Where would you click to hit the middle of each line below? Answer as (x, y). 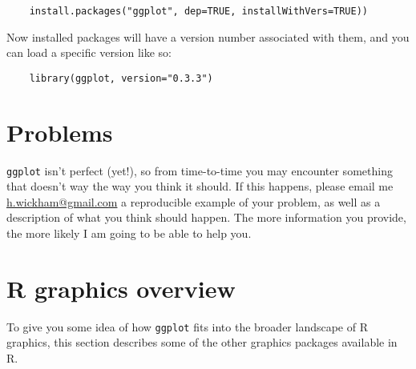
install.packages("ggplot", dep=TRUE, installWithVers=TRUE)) (199, 11)
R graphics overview (121, 288)
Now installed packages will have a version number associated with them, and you (208, 36)
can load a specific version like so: (89, 52)
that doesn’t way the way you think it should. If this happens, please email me (200, 186)
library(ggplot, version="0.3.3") (121, 78)
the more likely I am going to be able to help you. (129, 233)
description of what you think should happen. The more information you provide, (206, 217)
